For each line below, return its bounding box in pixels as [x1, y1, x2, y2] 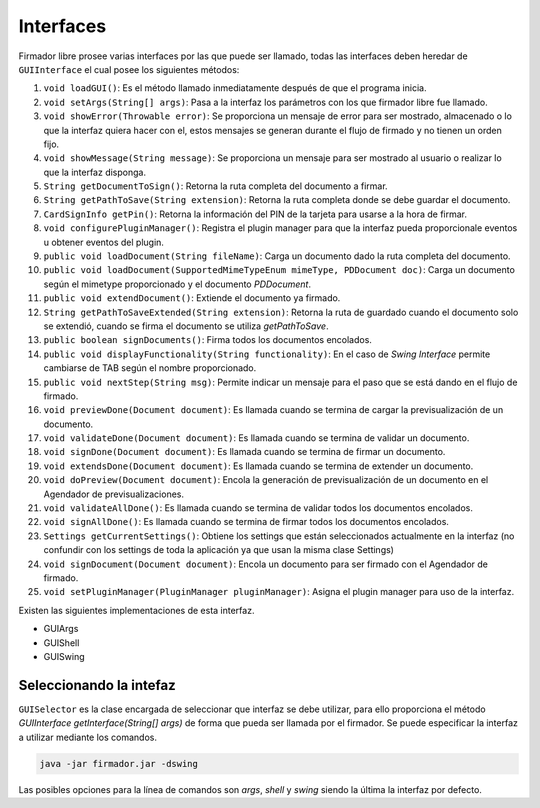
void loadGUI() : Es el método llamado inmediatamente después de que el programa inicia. [43, 82, 427, 94]
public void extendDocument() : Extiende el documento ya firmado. [43, 292, 341, 304]
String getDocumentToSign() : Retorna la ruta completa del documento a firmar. [43, 180, 389, 192]
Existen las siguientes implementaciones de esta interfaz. [18, 604, 255, 616]
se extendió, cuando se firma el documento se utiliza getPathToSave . [43, 320, 329, 332]
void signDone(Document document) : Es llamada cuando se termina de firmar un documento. [43, 446, 446, 458]
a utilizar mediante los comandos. [18, 731, 157, 743]
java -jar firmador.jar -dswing [39, 758, 199, 769]
